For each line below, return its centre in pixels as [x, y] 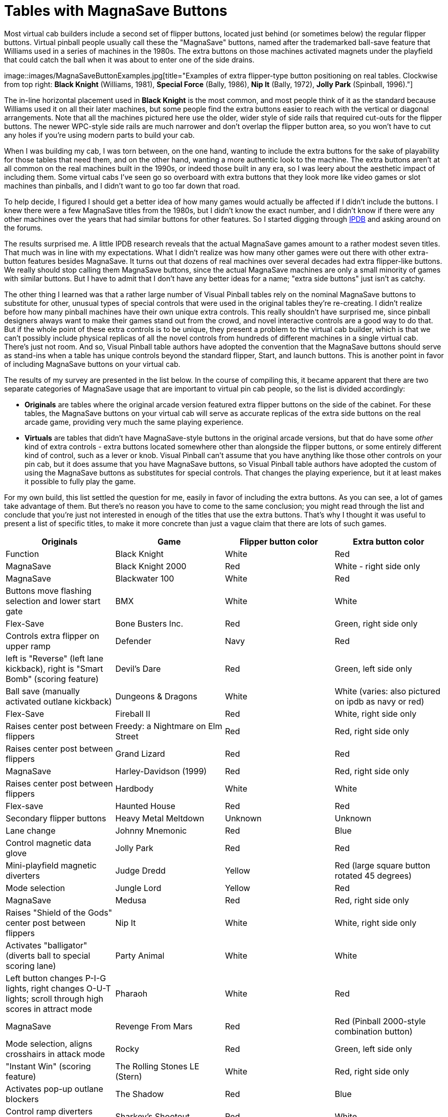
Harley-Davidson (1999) [161, 771]
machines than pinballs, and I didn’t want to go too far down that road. [122, 185]
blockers [22, 1099]
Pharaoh [131, 993]
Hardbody [135, 788]
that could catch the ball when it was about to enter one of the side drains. [129, 59]
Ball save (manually [43, 691]
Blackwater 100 [145, 578]
